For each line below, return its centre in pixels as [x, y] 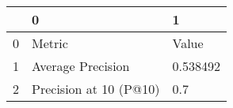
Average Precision [81, 66]
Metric [50, 43]
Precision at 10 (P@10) [96, 89]
